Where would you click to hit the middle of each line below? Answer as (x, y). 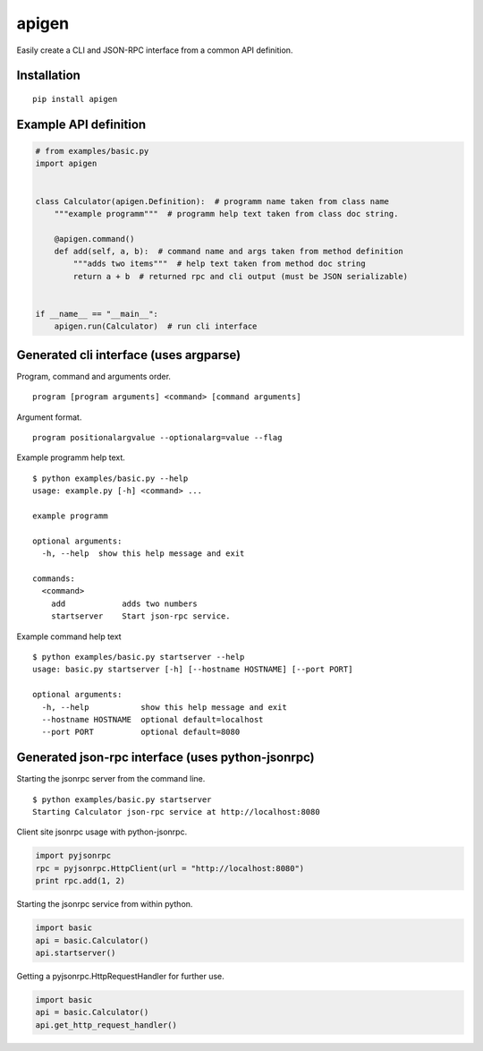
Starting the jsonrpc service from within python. (105, 904)
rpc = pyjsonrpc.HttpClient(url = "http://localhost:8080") (170, 868)
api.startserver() (76, 953)
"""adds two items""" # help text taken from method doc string (219, 264)
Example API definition (81, 124)
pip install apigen (75, 99)
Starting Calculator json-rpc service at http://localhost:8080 (177, 812)
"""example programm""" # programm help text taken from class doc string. (226, 214)
